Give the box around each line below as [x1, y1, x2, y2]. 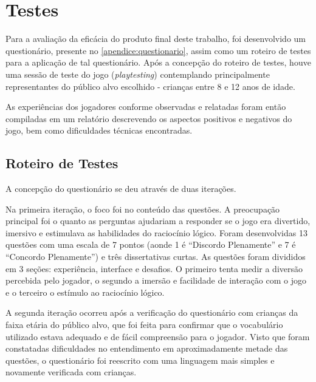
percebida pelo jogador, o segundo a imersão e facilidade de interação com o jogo [5, 274, 306, 287]
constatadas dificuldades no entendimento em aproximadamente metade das [5, 342, 288, 355]
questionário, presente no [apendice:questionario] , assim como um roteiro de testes [5, 44, 311, 56]
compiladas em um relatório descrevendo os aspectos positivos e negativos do [5, 112, 292, 124]
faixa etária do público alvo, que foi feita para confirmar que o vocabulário [5, 318, 283, 331]
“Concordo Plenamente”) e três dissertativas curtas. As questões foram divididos [5, 250, 306, 263]
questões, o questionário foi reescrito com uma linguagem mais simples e [5, 353, 275, 366]
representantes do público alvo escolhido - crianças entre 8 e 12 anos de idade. [5, 80, 295, 92]
